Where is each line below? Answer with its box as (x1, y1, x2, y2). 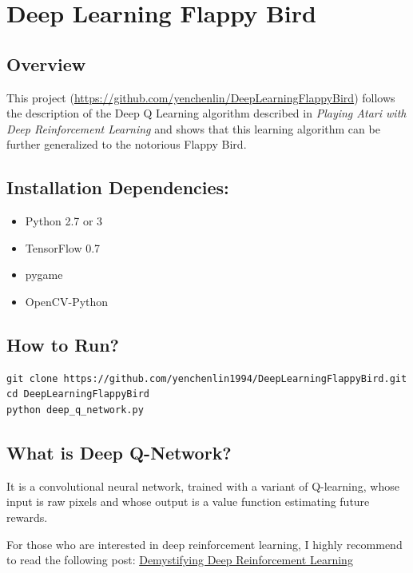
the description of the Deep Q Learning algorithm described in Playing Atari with (6, 105, 407, 121)
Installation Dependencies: (6, 175, 229, 200)
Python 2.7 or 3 (25, 213, 103, 229)
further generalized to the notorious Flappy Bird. (6, 136, 247, 153)
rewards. (6, 508, 48, 525)
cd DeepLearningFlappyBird (6, 388, 149, 400)
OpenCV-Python (25, 292, 109, 309)
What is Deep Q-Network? (6, 440, 232, 464)
